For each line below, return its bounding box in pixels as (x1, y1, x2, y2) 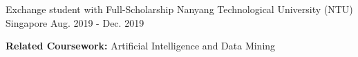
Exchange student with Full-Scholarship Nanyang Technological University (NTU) (6, 2, 353, 16)
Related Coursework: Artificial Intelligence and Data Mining (6, 38, 276, 53)
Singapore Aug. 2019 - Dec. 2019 (6, 15, 144, 30)
